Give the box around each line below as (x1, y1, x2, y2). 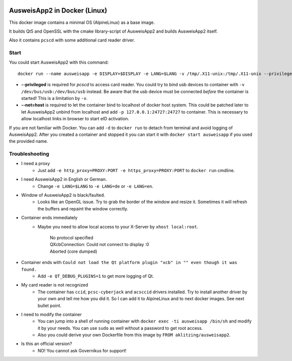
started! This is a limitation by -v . (21, 95, 88, 101)
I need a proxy (21, 161, 50, 167)
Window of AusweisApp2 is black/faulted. (21, 192, 106, 198)
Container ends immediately (21, 215, 78, 221)
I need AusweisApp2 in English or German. (21, 176, 107, 182)
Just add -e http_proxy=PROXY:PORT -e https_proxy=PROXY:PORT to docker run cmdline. (37, 167, 235, 173)
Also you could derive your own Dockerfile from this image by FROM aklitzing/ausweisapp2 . (37, 332, 231, 338)
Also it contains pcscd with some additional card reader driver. (9, 37, 135, 43)
